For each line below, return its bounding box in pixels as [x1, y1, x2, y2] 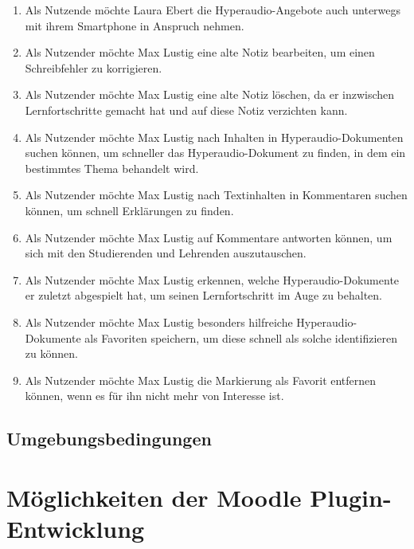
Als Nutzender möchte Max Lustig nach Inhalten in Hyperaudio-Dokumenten [25, 128, 404, 145]
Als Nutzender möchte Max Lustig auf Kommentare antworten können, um [25, 229, 393, 245]
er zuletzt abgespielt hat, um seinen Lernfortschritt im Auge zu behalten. [25, 287, 382, 304]
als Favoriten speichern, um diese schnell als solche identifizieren [84, 329, 398, 346]
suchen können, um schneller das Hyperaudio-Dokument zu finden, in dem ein [25, 144, 406, 161]
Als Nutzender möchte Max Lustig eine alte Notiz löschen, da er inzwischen [25, 86, 395, 103]
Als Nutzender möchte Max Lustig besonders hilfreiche [25, 313, 293, 330]
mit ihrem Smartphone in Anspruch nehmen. [25, 17, 244, 33]
